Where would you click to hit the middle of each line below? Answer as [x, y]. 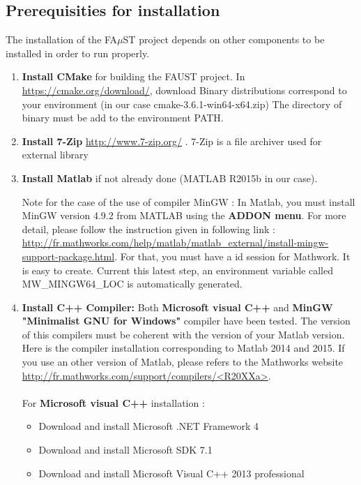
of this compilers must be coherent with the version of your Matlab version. [183, 334]
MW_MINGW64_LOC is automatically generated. [132, 284]
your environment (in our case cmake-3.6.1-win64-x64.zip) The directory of [182, 104]
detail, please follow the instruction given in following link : [148, 229]
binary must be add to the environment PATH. [123, 118]
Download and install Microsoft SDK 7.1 [125, 450]
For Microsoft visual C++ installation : [113, 402]
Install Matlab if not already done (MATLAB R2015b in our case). [170, 178]
